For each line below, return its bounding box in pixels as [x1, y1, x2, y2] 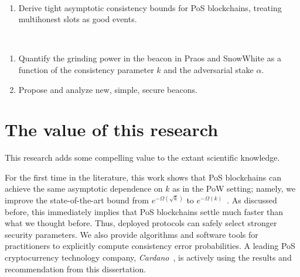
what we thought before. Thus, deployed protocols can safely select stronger [5, 217, 277, 229]
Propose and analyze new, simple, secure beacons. [18, 83, 197, 95]
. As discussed [227, 194, 277, 206]
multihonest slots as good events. [18, 13, 137, 25]
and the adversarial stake [163, 63, 254, 75]
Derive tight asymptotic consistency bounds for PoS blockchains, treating [18, 1, 282, 13]
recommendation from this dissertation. [5, 262, 146, 275]
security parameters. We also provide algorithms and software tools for [5, 228, 258, 240]
